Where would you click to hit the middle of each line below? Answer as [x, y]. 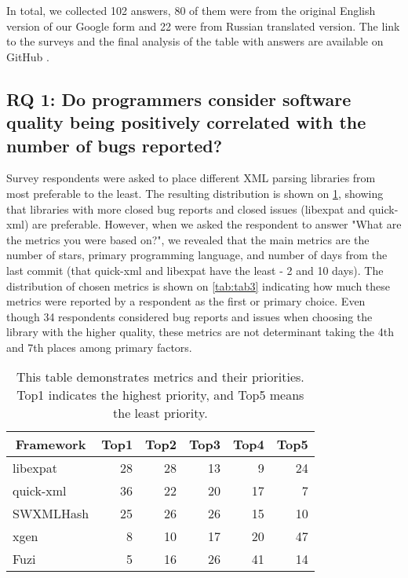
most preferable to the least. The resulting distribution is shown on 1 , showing [195, 193]
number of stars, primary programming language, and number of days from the [197, 255]
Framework [51, 444]
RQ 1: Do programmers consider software [179, 99]
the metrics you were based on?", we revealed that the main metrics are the [188, 239]
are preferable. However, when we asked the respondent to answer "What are [217, 224]
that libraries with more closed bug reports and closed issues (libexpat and [186, 209]
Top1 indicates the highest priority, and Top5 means [160, 395]
